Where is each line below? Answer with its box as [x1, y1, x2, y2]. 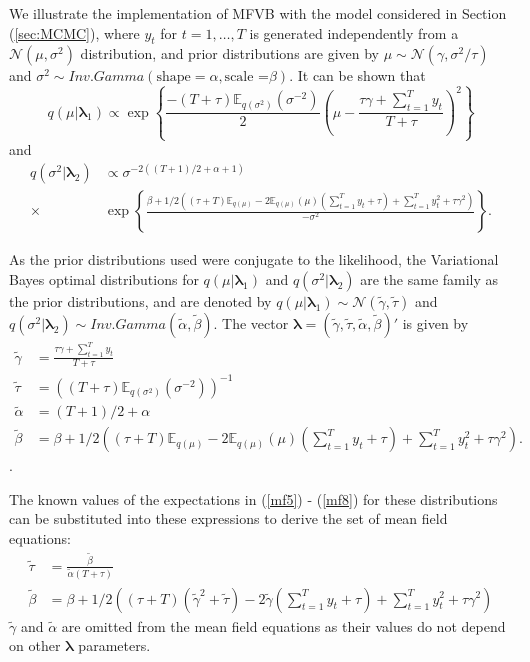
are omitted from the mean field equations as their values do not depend [61, 615, 506, 636]
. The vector [213, 312, 289, 333]
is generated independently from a [249, 22, 459, 43]
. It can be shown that [289, 65, 426, 86]
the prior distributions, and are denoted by [9, 290, 272, 311]
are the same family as [360, 268, 499, 289]
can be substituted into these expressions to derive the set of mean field [9, 508, 448, 529]
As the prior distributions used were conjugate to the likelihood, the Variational [9, 249, 499, 270]
